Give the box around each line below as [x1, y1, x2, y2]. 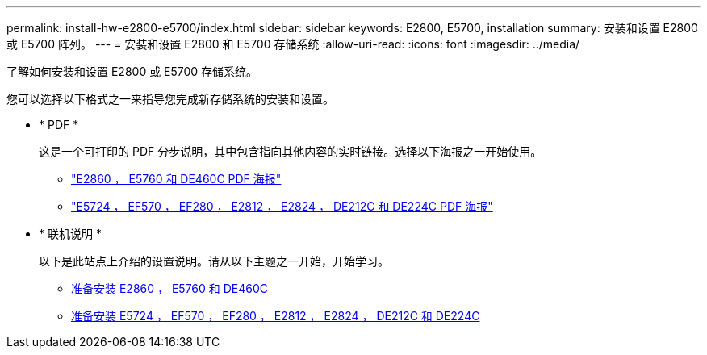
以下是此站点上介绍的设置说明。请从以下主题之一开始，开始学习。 [39, 254, 389, 268]
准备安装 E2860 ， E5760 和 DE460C [71, 282, 269, 295]
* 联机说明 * [39, 227, 102, 240]
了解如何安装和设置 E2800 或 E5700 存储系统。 [6, 65, 258, 78]
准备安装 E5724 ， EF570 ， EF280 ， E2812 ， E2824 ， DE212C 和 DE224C [71, 309, 480, 323]
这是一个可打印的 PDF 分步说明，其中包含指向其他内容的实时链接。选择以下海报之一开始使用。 [39, 144, 542, 158]
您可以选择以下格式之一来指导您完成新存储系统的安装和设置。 [6, 92, 334, 106]
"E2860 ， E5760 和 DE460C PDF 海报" [71, 172, 282, 186]
